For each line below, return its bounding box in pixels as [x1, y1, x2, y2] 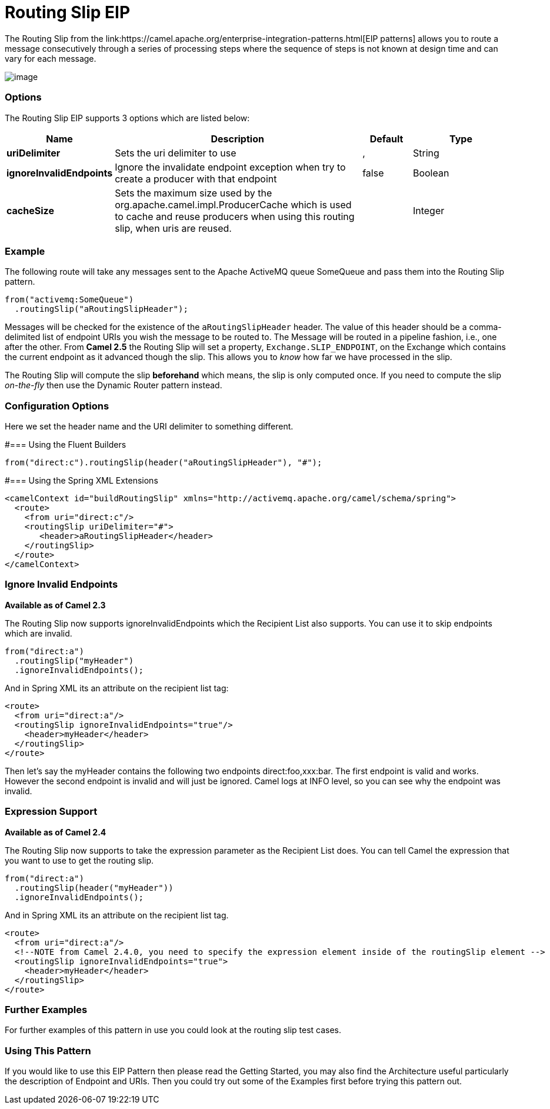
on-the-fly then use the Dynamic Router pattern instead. [5, 380, 222, 391]
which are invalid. [5, 628, 72, 638]
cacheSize [6, 204, 54, 217]
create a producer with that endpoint [115, 172, 277, 185]
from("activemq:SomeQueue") [5, 295, 134, 305]
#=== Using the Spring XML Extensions [5, 475, 158, 485]
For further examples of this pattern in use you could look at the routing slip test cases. [5, 1025, 342, 1035]
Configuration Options [5, 399, 109, 412]
